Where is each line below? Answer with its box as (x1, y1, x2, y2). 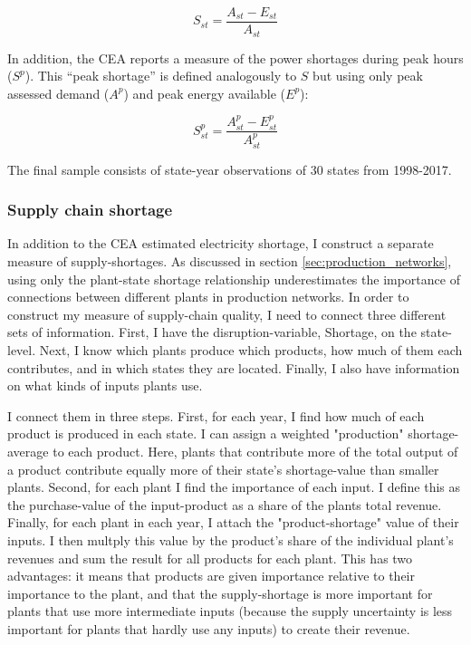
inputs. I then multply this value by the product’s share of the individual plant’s (7, 530, 454, 549)
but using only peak (312, 66, 423, 85)
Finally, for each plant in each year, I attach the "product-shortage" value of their (7, 513, 459, 532)
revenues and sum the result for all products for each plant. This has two (7, 548, 413, 567)
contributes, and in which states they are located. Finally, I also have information (7, 358, 460, 377)
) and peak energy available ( (123, 83, 286, 102)
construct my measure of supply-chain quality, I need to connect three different (7, 304, 447, 323)
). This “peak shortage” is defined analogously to (24, 66, 297, 85)
